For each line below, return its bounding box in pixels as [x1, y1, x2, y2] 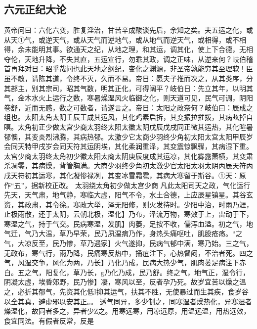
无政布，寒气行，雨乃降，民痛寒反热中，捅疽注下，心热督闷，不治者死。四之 [4, 247, 253, 258]
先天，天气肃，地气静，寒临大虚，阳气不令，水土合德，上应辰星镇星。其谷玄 [4, 189, 253, 200]
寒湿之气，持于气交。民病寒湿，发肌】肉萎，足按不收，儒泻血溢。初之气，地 [4, 218, 253, 229]
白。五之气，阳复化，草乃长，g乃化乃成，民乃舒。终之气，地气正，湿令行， [4, 267, 250, 277]
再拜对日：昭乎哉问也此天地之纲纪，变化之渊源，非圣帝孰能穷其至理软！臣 [10, 63, 253, 74]
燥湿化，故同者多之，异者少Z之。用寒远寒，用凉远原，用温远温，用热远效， [4, 306, 251, 316]
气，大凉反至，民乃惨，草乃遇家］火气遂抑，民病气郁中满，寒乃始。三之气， [4, 238, 253, 248]
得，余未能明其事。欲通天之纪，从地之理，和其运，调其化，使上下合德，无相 [4, 44, 253, 54]
